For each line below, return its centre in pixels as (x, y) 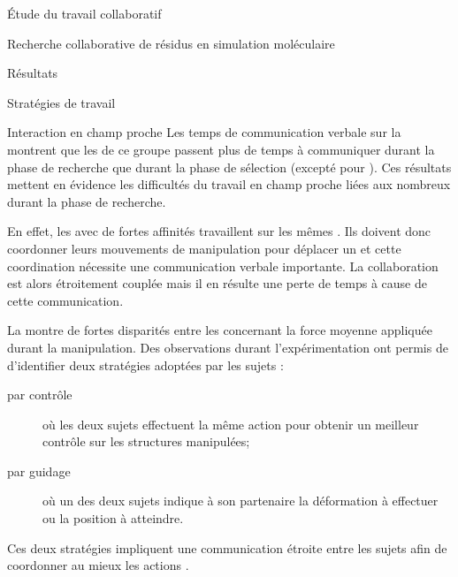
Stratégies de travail (61, 102)
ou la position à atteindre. (113, 518)
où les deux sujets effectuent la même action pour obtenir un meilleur (231, 424)
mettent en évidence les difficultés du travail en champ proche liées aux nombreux (229, 184)
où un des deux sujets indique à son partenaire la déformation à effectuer (240, 501)
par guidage (39, 471)
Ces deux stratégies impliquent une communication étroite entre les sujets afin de (227, 547)
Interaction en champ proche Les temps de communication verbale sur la (204, 132)
